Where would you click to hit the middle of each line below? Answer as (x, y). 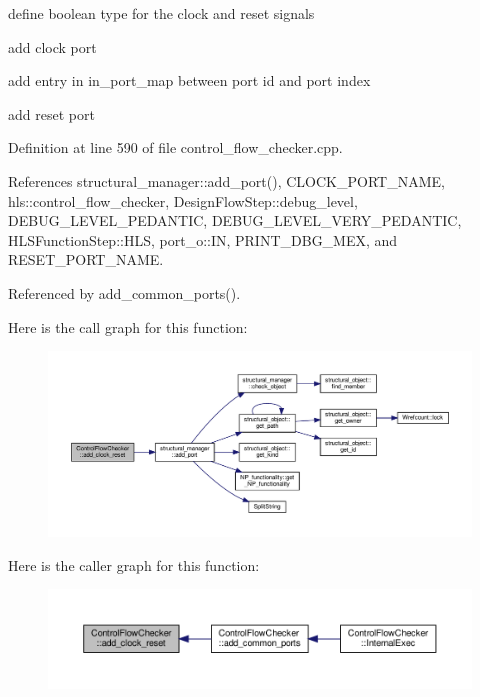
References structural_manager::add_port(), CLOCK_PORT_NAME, (226, 180)
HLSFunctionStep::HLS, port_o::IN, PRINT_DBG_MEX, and (203, 239)
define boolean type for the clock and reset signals (161, 13)
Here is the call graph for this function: (128, 326)
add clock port (52, 46)
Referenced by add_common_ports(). (124, 292)
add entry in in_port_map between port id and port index (189, 80)
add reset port (51, 113)
